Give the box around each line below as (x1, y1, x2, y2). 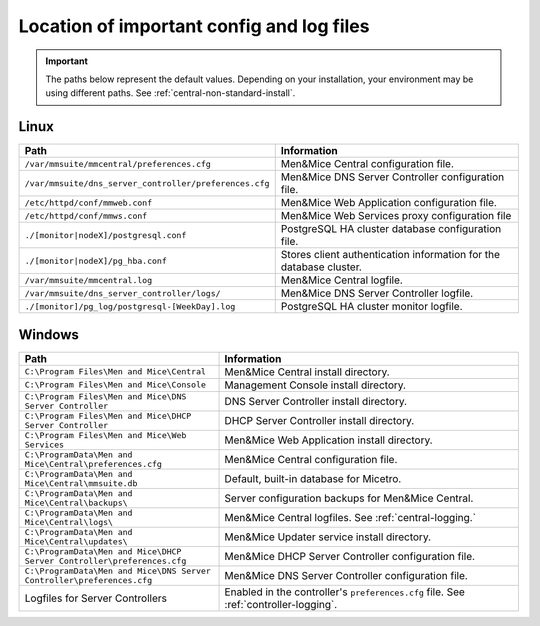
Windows (18, 326, 79, 343)
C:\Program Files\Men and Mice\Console (24, 380, 207, 390)
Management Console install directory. (224, 378, 407, 392)
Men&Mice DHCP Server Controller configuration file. (224, 549, 475, 563)
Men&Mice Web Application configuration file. (280, 196, 497, 210)
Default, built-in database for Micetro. (224, 471, 402, 485)
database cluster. (280, 260, 362, 274)
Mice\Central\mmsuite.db (24, 478, 138, 489)
